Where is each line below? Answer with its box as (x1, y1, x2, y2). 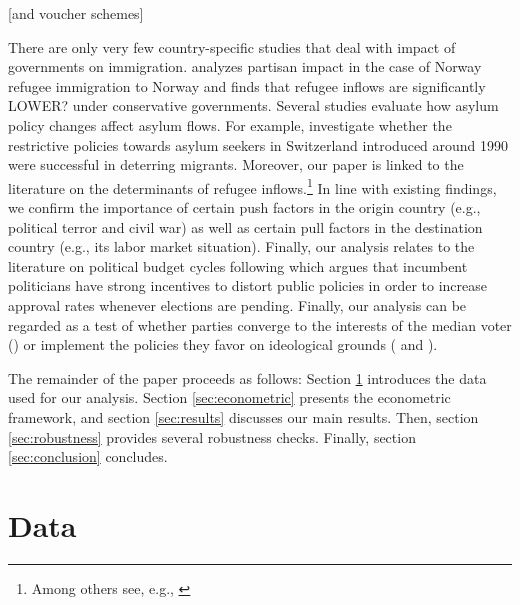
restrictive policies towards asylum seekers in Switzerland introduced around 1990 (8, 134, 509, 155)
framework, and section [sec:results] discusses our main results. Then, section (8, 406, 479, 427)
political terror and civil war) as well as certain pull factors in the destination (8, 216, 483, 237)
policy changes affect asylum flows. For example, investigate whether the (8, 114, 452, 135)
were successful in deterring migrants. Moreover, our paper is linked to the (8, 154, 464, 175)
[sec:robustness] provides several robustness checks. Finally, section (8, 426, 416, 447)
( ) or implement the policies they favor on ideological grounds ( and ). (8, 334, 438, 355)
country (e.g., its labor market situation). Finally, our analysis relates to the (8, 236, 475, 257)
